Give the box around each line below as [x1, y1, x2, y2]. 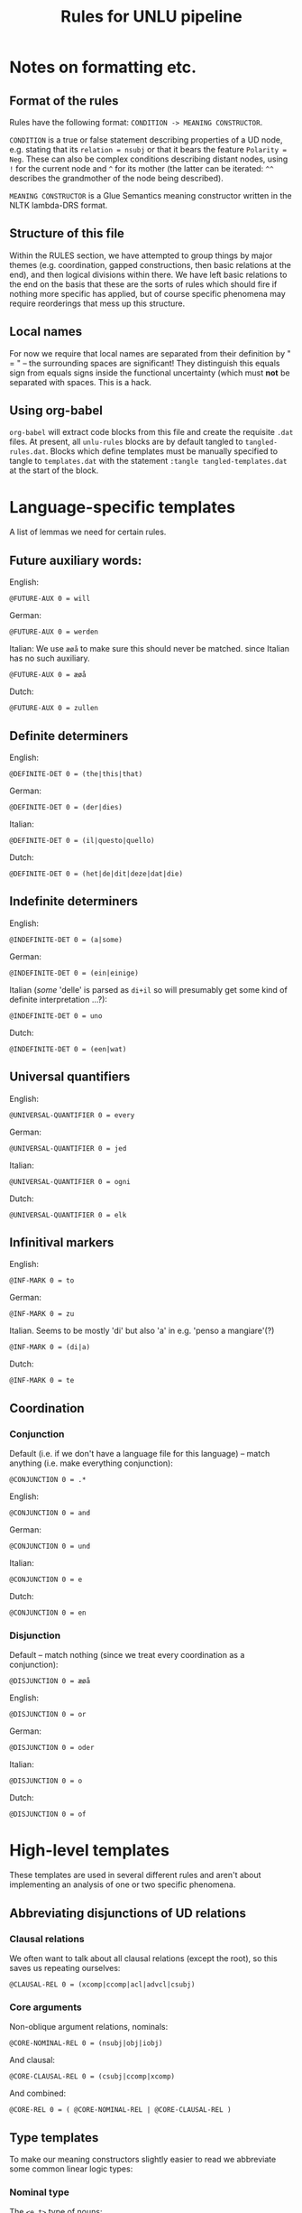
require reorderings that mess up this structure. [9, 298, 186, 309]
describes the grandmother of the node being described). [9, 173, 224, 183]
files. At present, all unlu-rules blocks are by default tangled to [9, 436, 243, 448]
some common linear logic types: [9, 2163, 133, 2174]
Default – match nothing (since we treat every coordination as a [9, 1650, 245, 1661]
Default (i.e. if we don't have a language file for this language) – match [9, 1449, 270, 1459]
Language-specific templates [9, 496, 236, 517]
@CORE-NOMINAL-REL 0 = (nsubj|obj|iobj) [9, 2039, 164, 2048]
